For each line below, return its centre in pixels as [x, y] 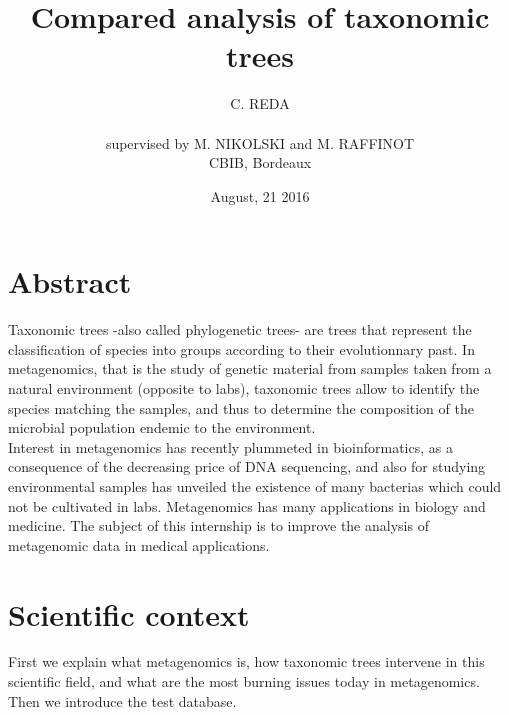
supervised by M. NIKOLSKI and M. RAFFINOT [260, 142]
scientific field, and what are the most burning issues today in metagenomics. [244, 681]
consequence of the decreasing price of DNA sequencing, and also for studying [247, 466]
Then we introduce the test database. [122, 700]
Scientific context [129, 613]
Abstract [70, 281]
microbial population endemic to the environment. [162, 427]
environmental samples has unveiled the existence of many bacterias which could [255, 485]
